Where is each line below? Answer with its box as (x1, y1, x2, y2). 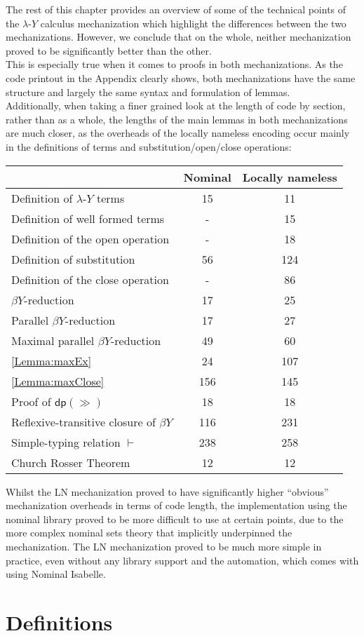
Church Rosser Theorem (11, 454, 130, 471)
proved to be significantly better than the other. (6, 43, 212, 57)
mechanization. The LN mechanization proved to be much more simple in (6, 539, 322, 553)
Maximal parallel (11, 332, 95, 349)
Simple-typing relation (11, 433, 121, 450)
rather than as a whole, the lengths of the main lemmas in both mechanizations (6, 111, 348, 126)
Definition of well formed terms (11, 210, 165, 226)
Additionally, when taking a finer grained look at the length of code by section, (6, 98, 346, 113)
